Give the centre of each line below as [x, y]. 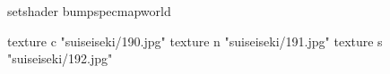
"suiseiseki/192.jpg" [60, 58]
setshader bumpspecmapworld [89, 11]
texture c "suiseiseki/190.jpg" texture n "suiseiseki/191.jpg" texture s [195, 41]
